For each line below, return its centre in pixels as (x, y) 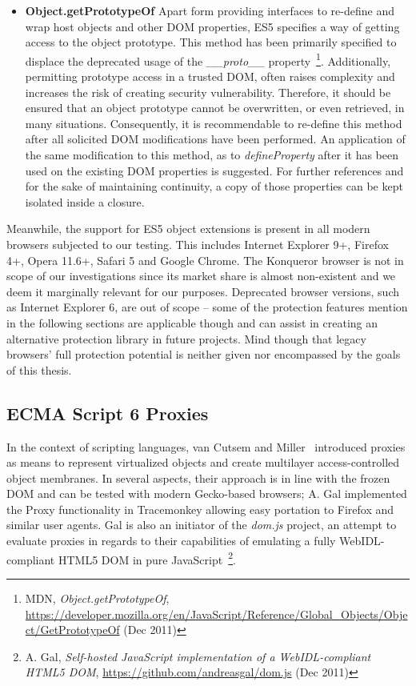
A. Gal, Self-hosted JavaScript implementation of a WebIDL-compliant (198, 656)
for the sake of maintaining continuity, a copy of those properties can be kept (214, 186)
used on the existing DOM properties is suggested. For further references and (214, 170)
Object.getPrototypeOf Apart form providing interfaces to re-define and (210, 10)
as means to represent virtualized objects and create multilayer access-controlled (203, 462)
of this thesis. (39, 369)
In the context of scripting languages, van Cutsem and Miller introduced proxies (206, 446)
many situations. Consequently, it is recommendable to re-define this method (214, 123)
